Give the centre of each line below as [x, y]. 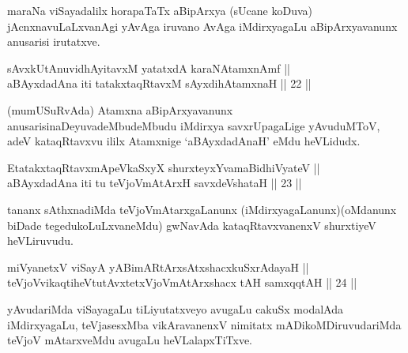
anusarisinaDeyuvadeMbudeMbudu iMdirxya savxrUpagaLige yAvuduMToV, [194, 125]
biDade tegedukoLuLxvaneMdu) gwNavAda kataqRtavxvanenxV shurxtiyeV [192, 225]
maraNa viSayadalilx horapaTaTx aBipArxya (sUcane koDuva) [160, 10]
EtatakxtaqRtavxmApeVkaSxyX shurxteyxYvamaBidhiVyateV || [164, 167]
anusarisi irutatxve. [54, 41]
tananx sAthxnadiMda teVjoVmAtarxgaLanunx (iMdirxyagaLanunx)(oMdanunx [202, 209]
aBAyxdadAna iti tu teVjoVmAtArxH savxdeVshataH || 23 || [155, 183]
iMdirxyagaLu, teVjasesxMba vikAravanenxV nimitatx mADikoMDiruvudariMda [204, 324]
